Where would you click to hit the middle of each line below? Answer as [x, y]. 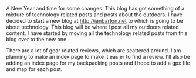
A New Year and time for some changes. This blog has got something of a [95, 8]
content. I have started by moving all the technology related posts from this [97, 33]
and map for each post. [34, 69]
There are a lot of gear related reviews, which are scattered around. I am [94, 51]
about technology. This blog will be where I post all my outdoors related [92, 27]
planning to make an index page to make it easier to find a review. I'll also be [98, 57]
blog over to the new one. [37, 39]
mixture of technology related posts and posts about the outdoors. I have [94, 15]
